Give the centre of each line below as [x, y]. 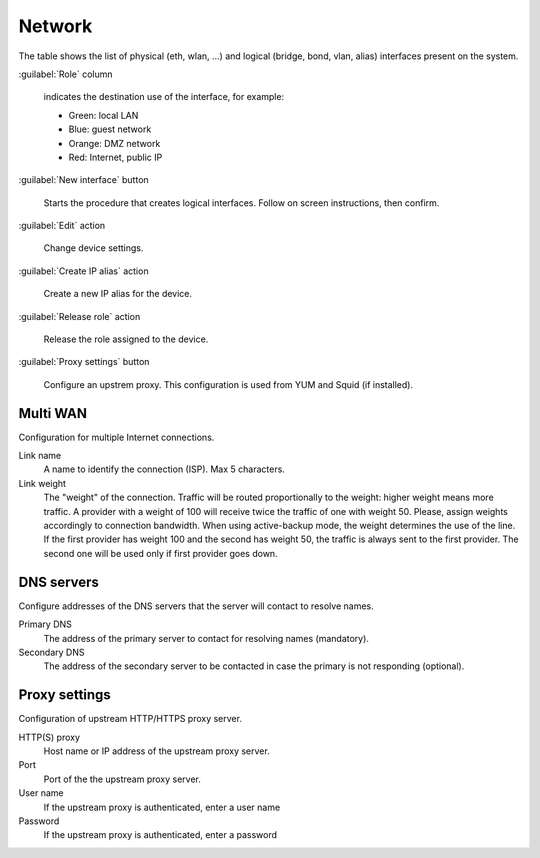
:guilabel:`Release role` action [79, 316]
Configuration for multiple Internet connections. [116, 437]
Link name [40, 456]
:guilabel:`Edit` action [62, 226]
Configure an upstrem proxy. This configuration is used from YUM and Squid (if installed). [228, 384]
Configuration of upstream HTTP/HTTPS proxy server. [130, 719]
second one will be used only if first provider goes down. [161, 553]
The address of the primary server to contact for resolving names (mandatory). [206, 638]
